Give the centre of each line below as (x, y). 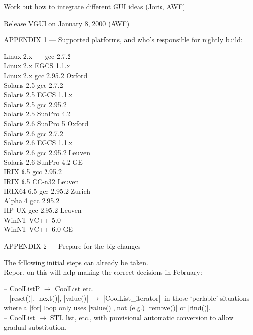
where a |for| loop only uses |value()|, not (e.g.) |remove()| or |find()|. (107, 308)
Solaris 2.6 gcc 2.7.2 (34, 133)
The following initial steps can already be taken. (76, 262)
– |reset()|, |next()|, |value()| (46, 298)
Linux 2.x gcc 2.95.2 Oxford (46, 75)
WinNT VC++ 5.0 (32, 219)
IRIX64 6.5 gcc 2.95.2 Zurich (47, 191)
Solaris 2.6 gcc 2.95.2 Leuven (47, 152)
